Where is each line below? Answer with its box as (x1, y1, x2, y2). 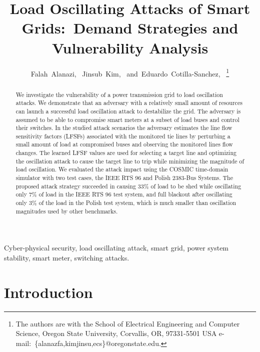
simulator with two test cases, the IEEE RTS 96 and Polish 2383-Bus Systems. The (15, 173, 233, 182)
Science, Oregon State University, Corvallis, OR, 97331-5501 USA (15, 328, 217, 338)
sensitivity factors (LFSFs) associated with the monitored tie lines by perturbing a (15, 131, 230, 140)
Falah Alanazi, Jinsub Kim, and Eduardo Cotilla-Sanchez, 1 (30, 66, 229, 78)
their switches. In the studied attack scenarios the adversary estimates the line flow (15, 123, 232, 132)
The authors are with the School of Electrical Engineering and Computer (15, 318, 240, 328)
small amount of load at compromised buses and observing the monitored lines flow (15, 140, 233, 148)
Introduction (4, 281, 93, 302)
